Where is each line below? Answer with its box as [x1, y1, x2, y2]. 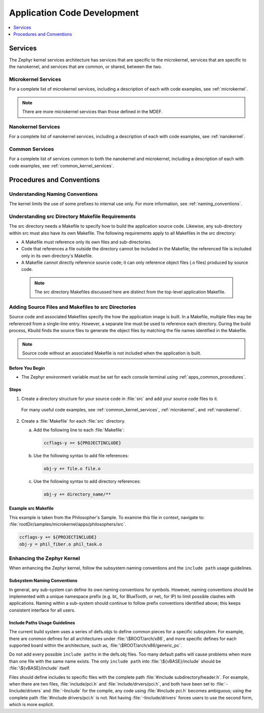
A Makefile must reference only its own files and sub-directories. [21, 239, 152, 245]
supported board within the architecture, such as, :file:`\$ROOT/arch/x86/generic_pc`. [9, 642, 182, 648]
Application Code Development [9, 7, 139, 18]
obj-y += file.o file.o [44, 466, 101, 471]
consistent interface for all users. [9, 607, 76, 613]
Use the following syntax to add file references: [33, 452, 129, 458]
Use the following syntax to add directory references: [33, 478, 141, 484]
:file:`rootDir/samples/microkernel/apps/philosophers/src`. [9, 522, 127, 527]
